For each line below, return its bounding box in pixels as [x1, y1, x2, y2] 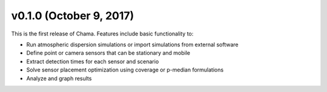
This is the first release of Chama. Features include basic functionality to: [11, 30, 194, 37]
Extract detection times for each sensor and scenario [26, 58, 159, 65]
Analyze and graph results [26, 75, 92, 82]
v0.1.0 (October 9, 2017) [11, 9, 134, 22]
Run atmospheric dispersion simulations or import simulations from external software [26, 41, 239, 48]
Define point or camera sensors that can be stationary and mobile [26, 49, 191, 57]
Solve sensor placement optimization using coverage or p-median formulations [26, 66, 224, 73]
